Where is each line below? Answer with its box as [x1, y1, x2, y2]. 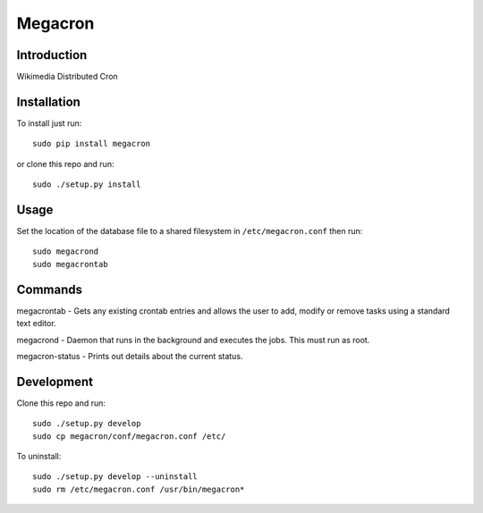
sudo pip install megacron [32, 139, 151, 149]
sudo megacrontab [32, 259, 108, 269]
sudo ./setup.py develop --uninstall [32, 472, 199, 482]
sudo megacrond [32, 247, 99, 256]
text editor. [16, 318, 57, 329]
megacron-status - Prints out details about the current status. [16, 350, 243, 361]
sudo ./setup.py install [32, 180, 141, 189]
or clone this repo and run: [16, 158, 114, 169]
